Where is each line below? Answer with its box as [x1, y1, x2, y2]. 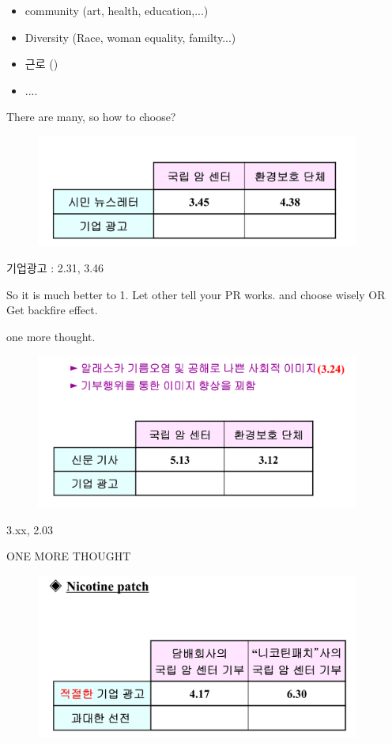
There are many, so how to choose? [6, 108, 176, 125]
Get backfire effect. [6, 302, 98, 318]
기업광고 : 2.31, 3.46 [6, 260, 104, 276]
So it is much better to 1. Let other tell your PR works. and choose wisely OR [6, 286, 386, 302]
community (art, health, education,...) [24, 2, 209, 18]
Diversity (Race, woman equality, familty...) [24, 28, 236, 45]
